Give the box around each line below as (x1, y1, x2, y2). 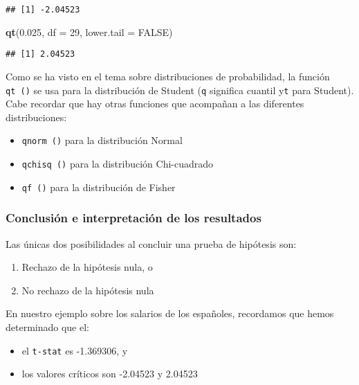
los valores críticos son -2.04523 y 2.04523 (21, 366, 198, 381)
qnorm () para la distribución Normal (21, 133, 183, 147)
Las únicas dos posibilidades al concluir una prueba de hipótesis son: (6, 236, 297, 251)
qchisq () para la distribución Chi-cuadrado (21, 156, 214, 170)
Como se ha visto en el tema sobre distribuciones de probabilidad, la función (6, 69, 330, 83)
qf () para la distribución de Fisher (21, 179, 176, 194)
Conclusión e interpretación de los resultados (6, 209, 261, 226)
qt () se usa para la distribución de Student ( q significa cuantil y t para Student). (6, 82, 354, 97)
